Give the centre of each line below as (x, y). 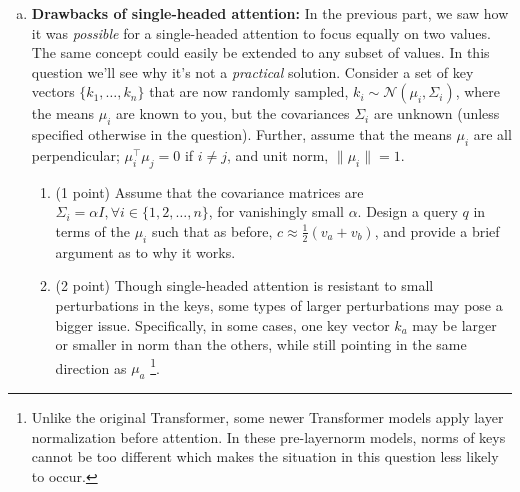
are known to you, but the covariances (233, 113)
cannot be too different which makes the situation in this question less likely (265, 456)
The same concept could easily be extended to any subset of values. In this (260, 52)
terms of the (92, 230)
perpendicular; (75, 154)
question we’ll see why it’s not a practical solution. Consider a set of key (252, 71)
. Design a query (407, 211)
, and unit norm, (278, 154)
